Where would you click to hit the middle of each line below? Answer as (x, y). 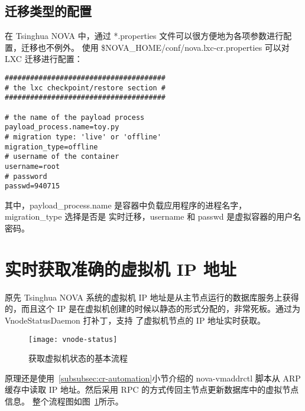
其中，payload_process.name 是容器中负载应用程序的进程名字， (126, 205)
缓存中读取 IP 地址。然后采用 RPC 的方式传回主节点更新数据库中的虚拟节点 (152, 389)
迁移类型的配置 (48, 11)
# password (26, 176)
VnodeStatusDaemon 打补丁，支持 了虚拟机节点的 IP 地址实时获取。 (135, 320)
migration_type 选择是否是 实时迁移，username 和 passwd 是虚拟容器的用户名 (153, 216)
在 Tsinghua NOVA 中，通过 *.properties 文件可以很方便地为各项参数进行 (144, 36)
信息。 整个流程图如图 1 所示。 (64, 401)
